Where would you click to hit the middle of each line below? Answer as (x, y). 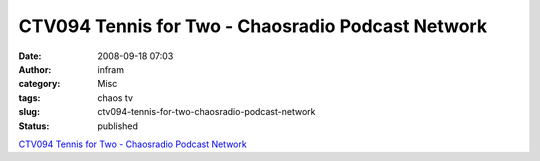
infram (111, 69)
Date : (30, 56)
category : (39, 84)
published (118, 126)
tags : (29, 97)
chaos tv (115, 97)
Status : (34, 126)
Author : (35, 69)
